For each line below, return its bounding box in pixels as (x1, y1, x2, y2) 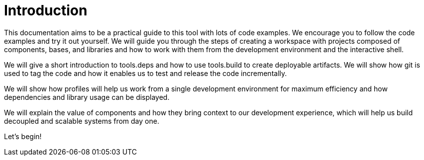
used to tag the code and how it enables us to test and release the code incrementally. (4, 69, 287, 78)
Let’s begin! (4, 132, 42, 141)
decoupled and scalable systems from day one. (4, 116, 159, 125)
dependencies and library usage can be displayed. (4, 92, 170, 101)
